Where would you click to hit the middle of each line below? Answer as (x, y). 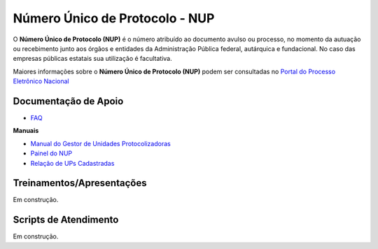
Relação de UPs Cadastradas (72, 163)
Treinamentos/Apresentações (80, 183)
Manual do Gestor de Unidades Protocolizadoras (100, 143)
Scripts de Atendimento (66, 220)
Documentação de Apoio (68, 101)
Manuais (26, 131)
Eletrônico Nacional (41, 81)
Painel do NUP (51, 153)
